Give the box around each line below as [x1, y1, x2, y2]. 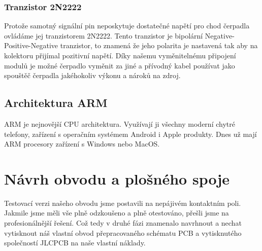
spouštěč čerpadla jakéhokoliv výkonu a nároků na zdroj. [4, 70, 181, 81]
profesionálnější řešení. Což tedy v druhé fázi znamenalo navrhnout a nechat [4, 218, 242, 228]
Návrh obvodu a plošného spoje [4, 168, 230, 189]
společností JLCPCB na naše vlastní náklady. [4, 237, 146, 248]
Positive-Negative [4, 40, 58, 51]
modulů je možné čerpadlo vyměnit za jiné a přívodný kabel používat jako [4, 60, 235, 70]
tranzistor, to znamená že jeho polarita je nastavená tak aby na [60, 40, 258, 51]
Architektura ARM [4, 95, 108, 111]
